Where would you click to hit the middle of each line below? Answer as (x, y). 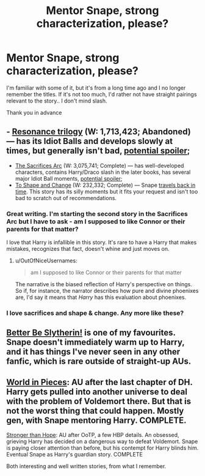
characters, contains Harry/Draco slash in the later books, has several (103, 172)
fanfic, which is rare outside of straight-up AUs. (99, 362)
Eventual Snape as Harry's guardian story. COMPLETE (75, 455)
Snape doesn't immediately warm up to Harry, (95, 342)
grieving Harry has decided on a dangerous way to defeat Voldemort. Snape (102, 442)
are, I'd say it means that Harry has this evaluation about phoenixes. (101, 297)
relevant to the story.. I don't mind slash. (57, 101)
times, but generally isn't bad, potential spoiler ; (98, 151)
